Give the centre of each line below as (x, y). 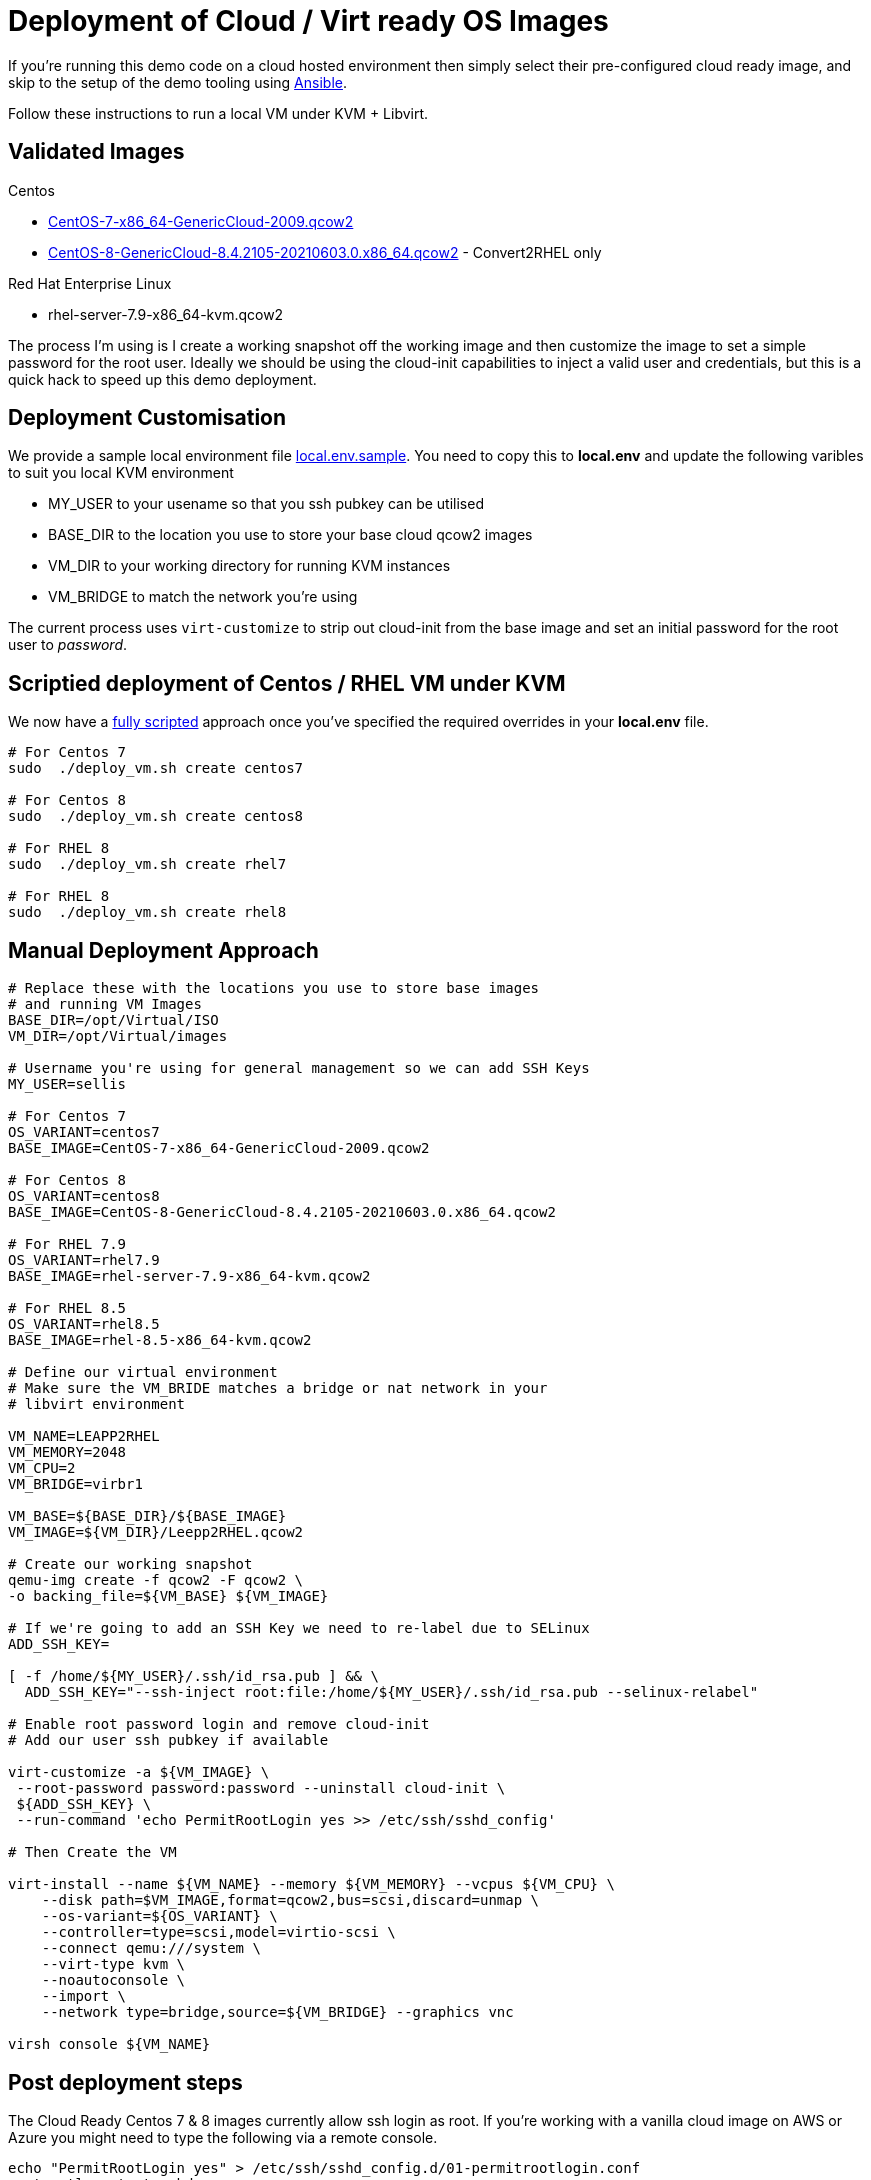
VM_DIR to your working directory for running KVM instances (249, 566)
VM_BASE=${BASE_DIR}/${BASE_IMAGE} (147, 1516)
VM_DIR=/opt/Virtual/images (118, 1036)
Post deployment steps (125, 2082)
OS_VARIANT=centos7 (84, 1132)
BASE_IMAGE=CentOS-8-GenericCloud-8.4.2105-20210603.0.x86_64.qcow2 (282, 1212)
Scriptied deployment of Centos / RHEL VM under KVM (287, 683)
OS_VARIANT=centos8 (84, 1196)
